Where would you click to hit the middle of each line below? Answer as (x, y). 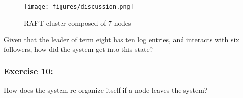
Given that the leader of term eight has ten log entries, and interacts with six (121, 39)
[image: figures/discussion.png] (79, 7)
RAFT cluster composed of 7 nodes (78, 23)
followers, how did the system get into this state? (79, 49)
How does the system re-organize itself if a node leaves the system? (106, 89)
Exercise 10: (29, 71)
